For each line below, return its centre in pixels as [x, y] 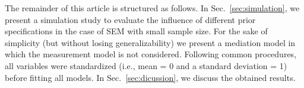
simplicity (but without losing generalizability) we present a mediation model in [150, 42]
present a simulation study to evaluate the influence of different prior [130, 19]
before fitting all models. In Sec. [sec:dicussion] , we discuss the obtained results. [150, 77]
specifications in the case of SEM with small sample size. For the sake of [136, 31]
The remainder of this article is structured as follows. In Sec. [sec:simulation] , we [152, 8]
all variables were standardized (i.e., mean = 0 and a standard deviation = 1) [146, 65]
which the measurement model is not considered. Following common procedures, [151, 54]
